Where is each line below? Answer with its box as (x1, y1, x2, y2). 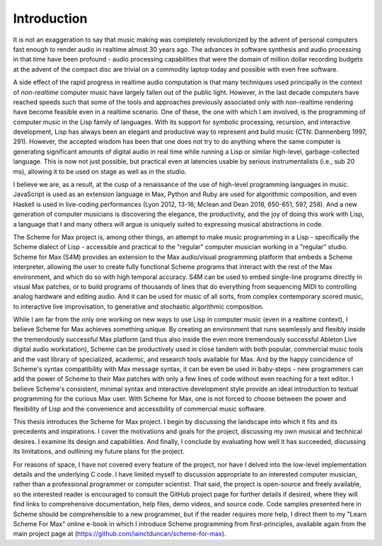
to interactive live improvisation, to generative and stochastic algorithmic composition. (13, 302, 265, 311)
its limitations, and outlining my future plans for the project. (13, 447, 185, 456)
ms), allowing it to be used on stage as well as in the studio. (13, 167, 187, 176)
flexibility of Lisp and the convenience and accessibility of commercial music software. (13, 404, 267, 413)
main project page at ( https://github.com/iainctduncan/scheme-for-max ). (13, 530, 226, 538)
